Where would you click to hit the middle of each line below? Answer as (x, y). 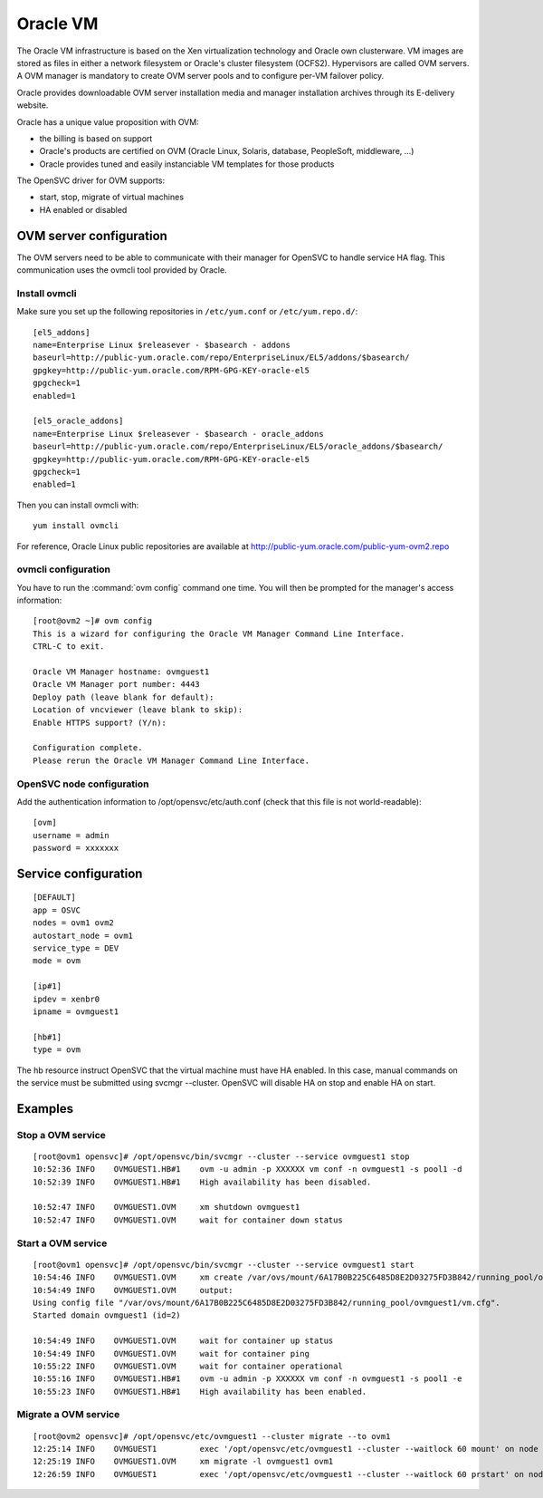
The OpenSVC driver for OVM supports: (91, 180)
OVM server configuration (92, 236)
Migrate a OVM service (68, 1415)
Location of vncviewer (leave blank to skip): (138, 710)
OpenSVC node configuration (83, 784)
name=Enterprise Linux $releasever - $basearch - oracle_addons (179, 434)
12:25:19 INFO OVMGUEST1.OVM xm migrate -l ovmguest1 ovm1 (183, 1462)
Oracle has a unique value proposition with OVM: (108, 121)
